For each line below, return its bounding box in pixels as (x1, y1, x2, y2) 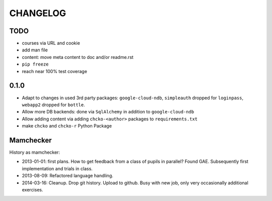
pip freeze (22, 61, 49, 68)
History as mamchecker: (9, 149, 60, 155)
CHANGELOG (9, 8, 66, 19)
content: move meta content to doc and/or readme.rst (22, 54, 133, 60)
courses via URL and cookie (22, 40, 80, 46)
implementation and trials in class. (22, 165, 93, 171)
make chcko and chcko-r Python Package (22, 123, 112, 129)
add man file (22, 47, 48, 53)
